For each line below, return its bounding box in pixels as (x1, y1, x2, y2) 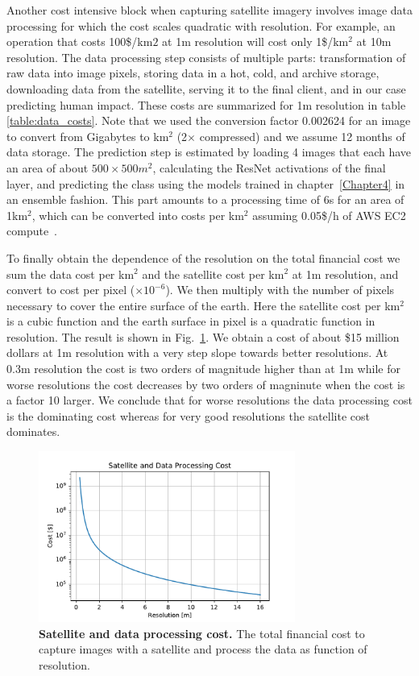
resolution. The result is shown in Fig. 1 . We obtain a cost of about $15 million (6, 328, 400, 345)
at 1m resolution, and (292, 265, 399, 282)
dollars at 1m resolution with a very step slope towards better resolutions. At (6, 344, 388, 361)
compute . (6, 222, 58, 239)
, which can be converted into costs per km (31, 206, 244, 223)
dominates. (6, 423, 60, 440)
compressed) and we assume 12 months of (199, 127, 405, 144)
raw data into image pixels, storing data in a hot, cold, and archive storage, (6, 64, 380, 81)
